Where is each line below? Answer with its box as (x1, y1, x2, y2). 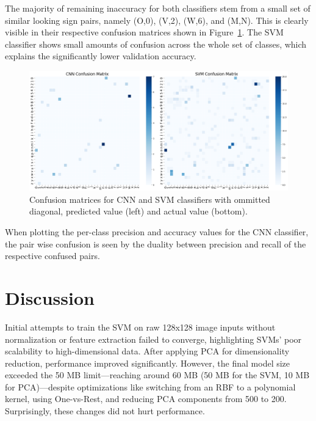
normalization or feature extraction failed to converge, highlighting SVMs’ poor (5, 332, 302, 345)
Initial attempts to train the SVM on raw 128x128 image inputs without (5, 320, 276, 333)
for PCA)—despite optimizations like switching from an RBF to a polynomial (5, 380, 296, 393)
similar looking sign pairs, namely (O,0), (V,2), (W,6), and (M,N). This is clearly (5, 13, 309, 26)
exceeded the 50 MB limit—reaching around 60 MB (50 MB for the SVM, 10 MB (5, 368, 310, 381)
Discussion (5, 285, 95, 310)
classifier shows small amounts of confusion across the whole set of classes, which (5, 37, 307, 50)
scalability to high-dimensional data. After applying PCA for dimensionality (5, 345, 290, 357)
